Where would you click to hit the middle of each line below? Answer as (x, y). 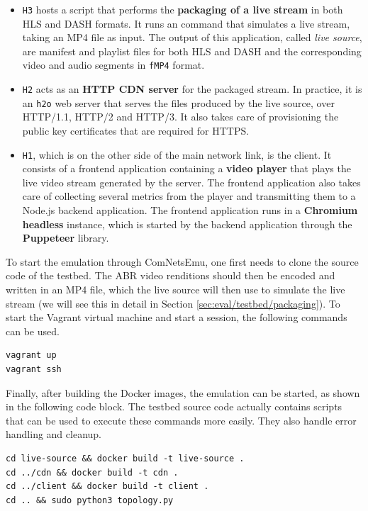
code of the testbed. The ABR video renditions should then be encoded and (171, 275)
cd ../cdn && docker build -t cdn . (92, 472)
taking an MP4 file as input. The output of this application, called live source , (192, 37)
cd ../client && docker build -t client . (107, 487)
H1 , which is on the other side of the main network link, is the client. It (177, 154)
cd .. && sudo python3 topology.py (90, 500)
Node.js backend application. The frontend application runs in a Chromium (190, 210)
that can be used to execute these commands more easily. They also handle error (181, 420)
